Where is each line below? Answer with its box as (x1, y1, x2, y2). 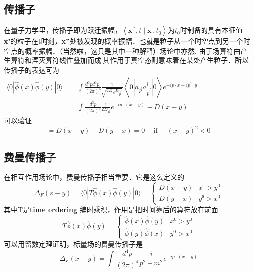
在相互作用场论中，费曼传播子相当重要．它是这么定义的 (4, 172, 184, 182)
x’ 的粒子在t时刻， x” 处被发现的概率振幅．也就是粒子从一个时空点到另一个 (4, 36, 243, 46)
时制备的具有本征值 (180, 25, 243, 35)
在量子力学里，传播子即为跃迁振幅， (4, 25, 122, 35)
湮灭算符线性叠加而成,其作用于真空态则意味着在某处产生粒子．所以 (31, 55, 249, 65)
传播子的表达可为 (4, 64, 59, 75)
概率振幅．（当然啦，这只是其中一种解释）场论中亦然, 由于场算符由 (24, 45, 241, 55)
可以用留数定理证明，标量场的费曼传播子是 (4, 239, 143, 249)
